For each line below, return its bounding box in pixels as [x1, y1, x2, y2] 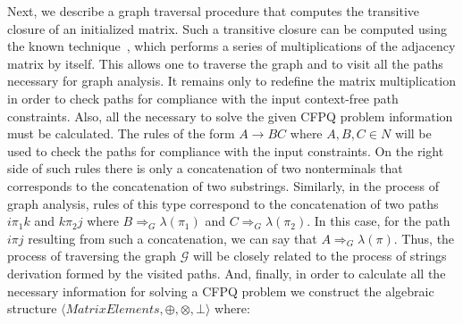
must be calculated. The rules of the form [7, 124, 235, 143]
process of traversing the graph [7, 246, 176, 265]
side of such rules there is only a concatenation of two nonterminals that [7, 159, 403, 178]
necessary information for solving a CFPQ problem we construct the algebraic [7, 281, 434, 300]
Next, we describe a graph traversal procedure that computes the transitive [7, 2, 420, 20]
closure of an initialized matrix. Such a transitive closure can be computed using [7, 19, 448, 37]
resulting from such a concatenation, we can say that [28, 228, 317, 247]
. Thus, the [393, 228, 455, 247]
